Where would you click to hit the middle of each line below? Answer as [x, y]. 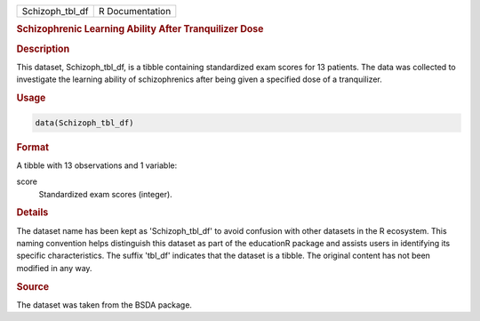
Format [32, 147]
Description [43, 49]
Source [33, 286]
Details [32, 213]
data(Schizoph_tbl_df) [84, 123]
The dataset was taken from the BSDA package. [104, 305]
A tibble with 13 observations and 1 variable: [97, 165]
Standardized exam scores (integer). [105, 194]
